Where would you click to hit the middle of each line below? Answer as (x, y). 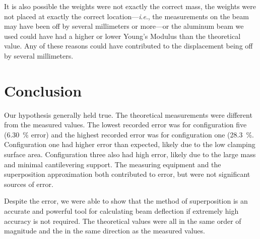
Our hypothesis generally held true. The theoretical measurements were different (128, 114)
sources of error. (29, 184)
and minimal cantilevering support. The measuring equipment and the (113, 164)
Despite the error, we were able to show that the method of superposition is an (126, 201)
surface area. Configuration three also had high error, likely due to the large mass (130, 154)
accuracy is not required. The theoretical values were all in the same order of (123, 221)
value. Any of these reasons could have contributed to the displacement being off (128, 46)
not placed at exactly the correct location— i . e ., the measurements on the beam (126, 16)
